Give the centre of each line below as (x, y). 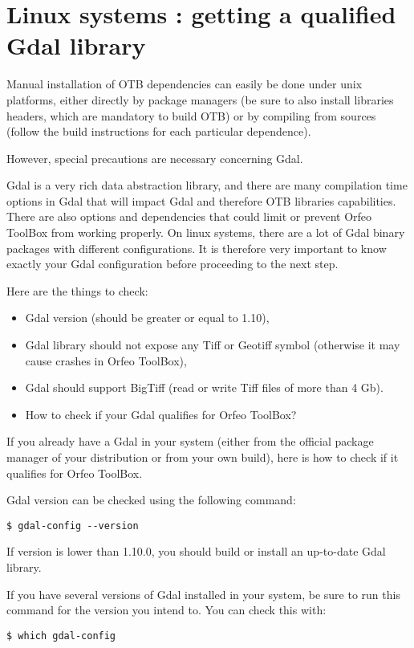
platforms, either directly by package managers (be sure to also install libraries (200, 99)
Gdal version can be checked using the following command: (151, 500)
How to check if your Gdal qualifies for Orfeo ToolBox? (161, 414)
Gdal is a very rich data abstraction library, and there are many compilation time (207, 185)
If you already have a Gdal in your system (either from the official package (190, 441)
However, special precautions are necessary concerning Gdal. (155, 158)
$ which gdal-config (61, 636)
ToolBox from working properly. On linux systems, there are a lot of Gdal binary (206, 232)
